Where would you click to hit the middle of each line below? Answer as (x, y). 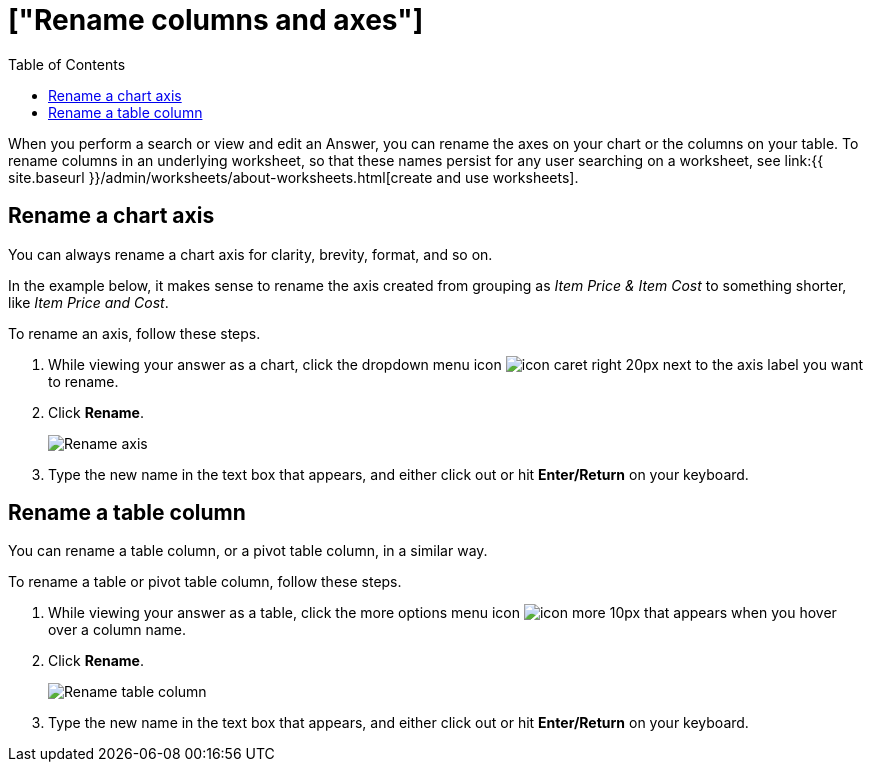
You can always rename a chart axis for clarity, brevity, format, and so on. (250, 254)
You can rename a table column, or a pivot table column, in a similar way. (248, 551)
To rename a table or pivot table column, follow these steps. (205, 582)
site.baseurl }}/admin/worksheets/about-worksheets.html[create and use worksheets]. (293, 177)
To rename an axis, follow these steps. (134, 333)
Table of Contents (67, 64)
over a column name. (117, 630)
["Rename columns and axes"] (216, 20)
